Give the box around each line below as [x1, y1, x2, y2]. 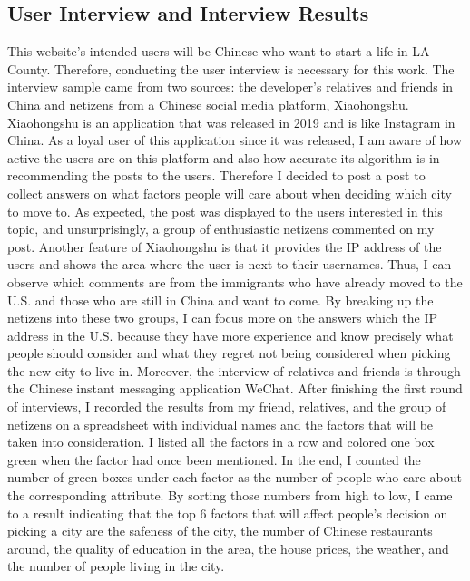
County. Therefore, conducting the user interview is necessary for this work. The [7, 59, 455, 78]
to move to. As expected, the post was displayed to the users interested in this [7, 201, 443, 220]
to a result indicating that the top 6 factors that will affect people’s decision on [7, 503, 448, 522]
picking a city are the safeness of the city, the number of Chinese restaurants [7, 521, 433, 540]
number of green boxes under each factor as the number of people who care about [7, 468, 462, 487]
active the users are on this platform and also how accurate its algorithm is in [7, 148, 440, 167]
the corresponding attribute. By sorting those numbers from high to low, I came [7, 486, 453, 505]
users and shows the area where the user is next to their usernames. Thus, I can [7, 255, 452, 274]
